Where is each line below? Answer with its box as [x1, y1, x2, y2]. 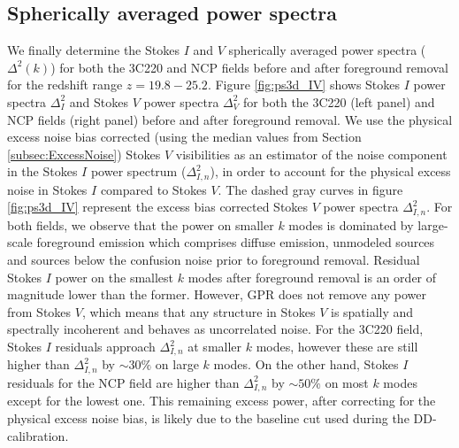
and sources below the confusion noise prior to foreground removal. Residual [7, 251, 420, 269]
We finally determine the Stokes [7, 41, 180, 59]
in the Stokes [7, 162, 78, 181]
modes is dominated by [288, 215, 414, 234]
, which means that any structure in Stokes [81, 302, 316, 321]
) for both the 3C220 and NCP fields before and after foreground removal [50, 58, 448, 76]
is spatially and [330, 302, 414, 321]
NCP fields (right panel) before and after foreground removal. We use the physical [7, 110, 453, 128]
